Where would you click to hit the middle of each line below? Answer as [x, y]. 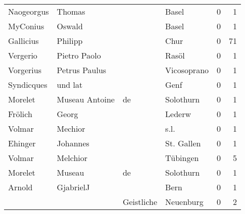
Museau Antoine [86, 99]
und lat [70, 85]
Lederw [178, 114]
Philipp [70, 41]
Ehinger [22, 143]
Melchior [72, 158]
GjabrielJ [73, 187]
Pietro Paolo [79, 55]
